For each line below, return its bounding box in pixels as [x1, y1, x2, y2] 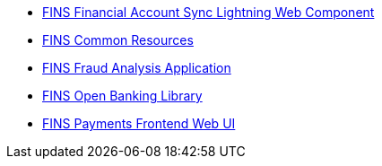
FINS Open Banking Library [42, 88, 203, 103]
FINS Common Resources [42, 32, 194, 48]
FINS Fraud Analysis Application [42, 60, 231, 75]
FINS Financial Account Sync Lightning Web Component [42, 4, 375, 20]
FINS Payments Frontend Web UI [42, 116, 236, 131]
